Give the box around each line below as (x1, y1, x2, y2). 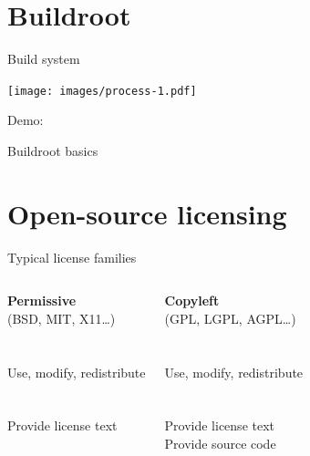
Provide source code (164, 434, 276, 453)
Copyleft (164, 291, 220, 310)
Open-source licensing (7, 194, 287, 232)
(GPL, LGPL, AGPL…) (164, 308, 296, 327)
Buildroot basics (7, 140, 98, 160)
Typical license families (7, 247, 137, 266)
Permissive (7, 291, 77, 310)
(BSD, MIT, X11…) (7, 308, 116, 327)
